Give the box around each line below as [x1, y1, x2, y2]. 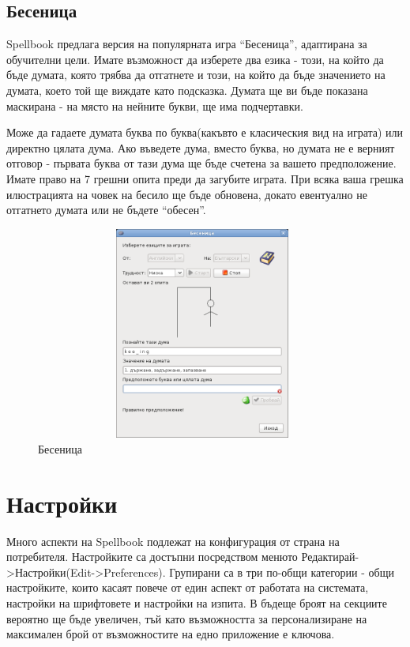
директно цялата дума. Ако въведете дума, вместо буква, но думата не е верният [6, 139, 395, 156]
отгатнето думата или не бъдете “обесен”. [6, 201, 206, 218]
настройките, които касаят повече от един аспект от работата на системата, [6, 579, 369, 596]
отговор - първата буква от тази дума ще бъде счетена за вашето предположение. [6, 155, 397, 171]
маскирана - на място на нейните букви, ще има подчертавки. [6, 97, 303, 114]
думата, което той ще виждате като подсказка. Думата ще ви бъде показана [6, 81, 368, 98]
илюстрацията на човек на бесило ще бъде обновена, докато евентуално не [6, 186, 367, 202]
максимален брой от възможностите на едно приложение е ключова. [6, 626, 335, 642]
